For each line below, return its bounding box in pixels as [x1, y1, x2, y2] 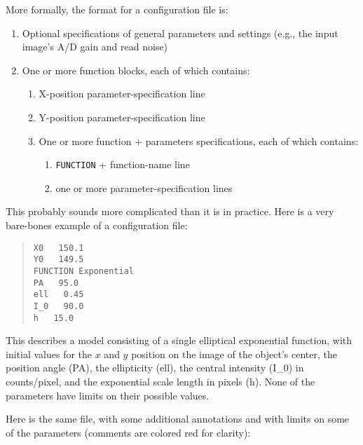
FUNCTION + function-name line [55, 157, 190, 172]
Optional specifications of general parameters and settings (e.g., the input [22, 25, 338, 40]
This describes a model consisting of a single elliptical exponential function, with [6, 333, 352, 348]
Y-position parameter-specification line [39, 109, 205, 124]
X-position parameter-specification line [39, 86, 205, 101]
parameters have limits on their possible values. [6, 388, 210, 402]
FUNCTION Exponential [33, 266, 134, 276]
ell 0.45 [33, 289, 84, 300]
